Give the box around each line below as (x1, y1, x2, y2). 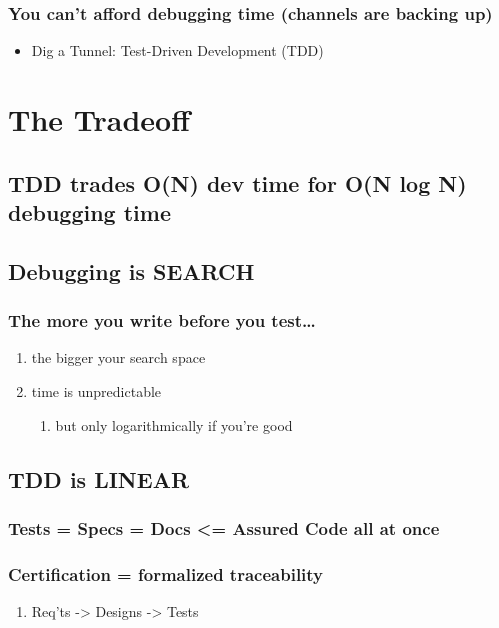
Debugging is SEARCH (8, 255, 255, 286)
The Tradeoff (8, 99, 190, 139)
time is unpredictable (31, 380, 162, 401)
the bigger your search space (31, 347, 206, 368)
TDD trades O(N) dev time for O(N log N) (8, 167, 467, 198)
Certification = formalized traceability (8, 561, 324, 586)
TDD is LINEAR (8, 463, 189, 494)
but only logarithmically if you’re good (55, 414, 293, 435)
